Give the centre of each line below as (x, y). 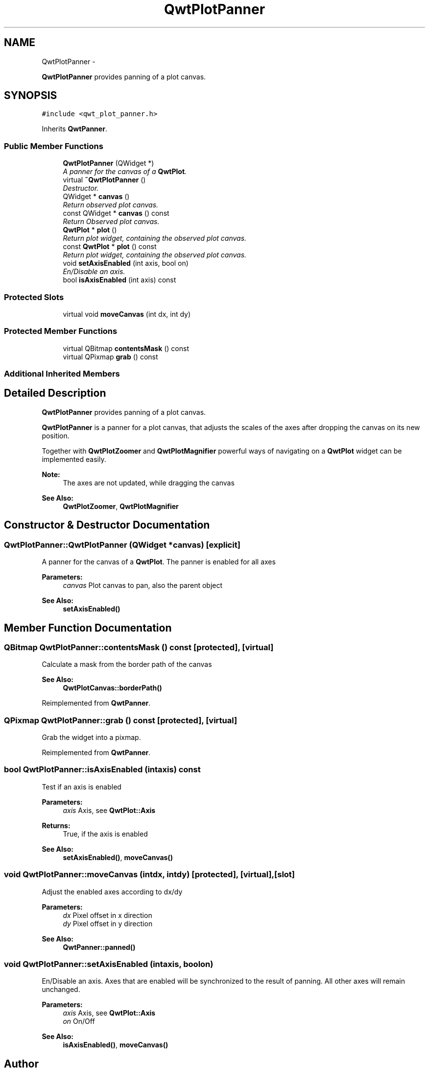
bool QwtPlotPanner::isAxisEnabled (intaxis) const (102, 770)
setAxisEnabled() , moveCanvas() (118, 857)
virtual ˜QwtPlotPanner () (104, 180)
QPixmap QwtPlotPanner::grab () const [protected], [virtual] (121, 720)
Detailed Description (55, 393)
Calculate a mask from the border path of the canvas (127, 664)
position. (56, 435)
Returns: (56, 825)
